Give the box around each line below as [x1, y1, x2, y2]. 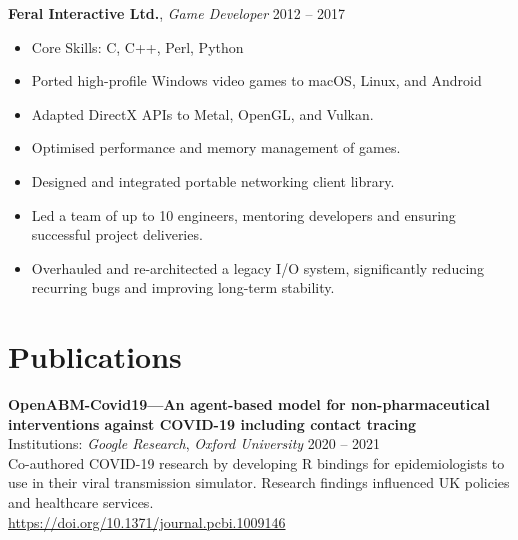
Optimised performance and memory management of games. [31, 137, 401, 158]
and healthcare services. [8, 492, 154, 513]
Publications [8, 336, 182, 377]
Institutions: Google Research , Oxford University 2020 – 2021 [8, 433, 381, 454]
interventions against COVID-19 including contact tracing [8, 413, 417, 434]
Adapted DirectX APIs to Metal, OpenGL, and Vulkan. [31, 103, 374, 124]
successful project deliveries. [31, 224, 203, 245]
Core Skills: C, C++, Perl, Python [31, 36, 244, 57]
